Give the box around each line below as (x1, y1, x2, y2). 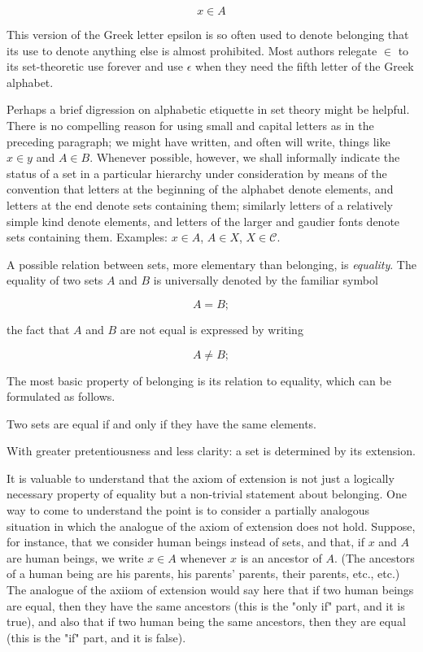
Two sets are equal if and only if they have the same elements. (7, 415, 317, 432)
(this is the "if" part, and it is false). (7, 628, 186, 645)
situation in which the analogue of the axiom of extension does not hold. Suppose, (7, 517, 416, 534)
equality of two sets (7, 272, 103, 289)
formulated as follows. (7, 388, 116, 405)
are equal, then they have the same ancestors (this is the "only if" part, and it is (7, 597, 405, 614)
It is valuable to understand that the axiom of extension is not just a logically (7, 469, 395, 486)
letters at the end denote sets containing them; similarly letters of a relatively (7, 196, 393, 213)
